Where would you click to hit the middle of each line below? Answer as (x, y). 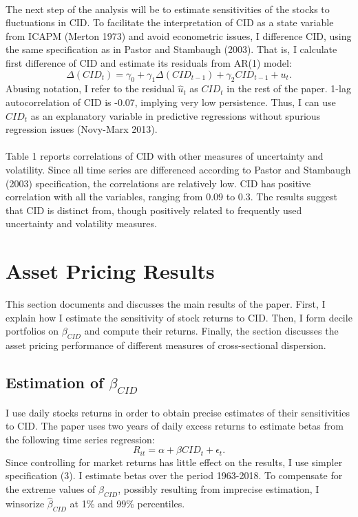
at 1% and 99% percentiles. (127, 504)
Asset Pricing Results (110, 271)
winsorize (25, 504)
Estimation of (55, 382)
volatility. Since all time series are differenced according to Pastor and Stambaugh (178, 169)
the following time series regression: (80, 439)
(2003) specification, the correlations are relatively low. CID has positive (158, 183)
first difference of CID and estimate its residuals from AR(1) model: (149, 62)
